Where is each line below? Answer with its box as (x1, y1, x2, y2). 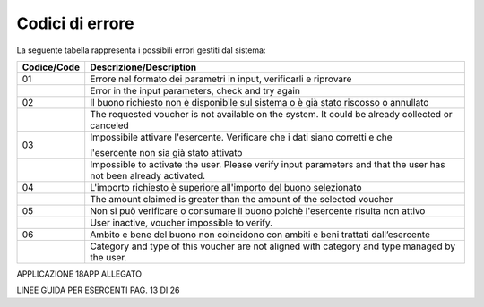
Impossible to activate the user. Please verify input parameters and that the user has (90, 158, 445, 170)
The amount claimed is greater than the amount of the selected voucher (90, 192, 393, 205)
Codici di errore (16, 13, 134, 33)
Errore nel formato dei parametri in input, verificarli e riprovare (90, 72, 352, 85)
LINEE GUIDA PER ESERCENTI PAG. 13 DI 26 (16, 285, 180, 295)
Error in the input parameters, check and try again (90, 84, 300, 97)
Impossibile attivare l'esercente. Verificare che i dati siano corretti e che (90, 131, 393, 143)
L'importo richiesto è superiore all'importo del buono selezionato (90, 181, 362, 193)
